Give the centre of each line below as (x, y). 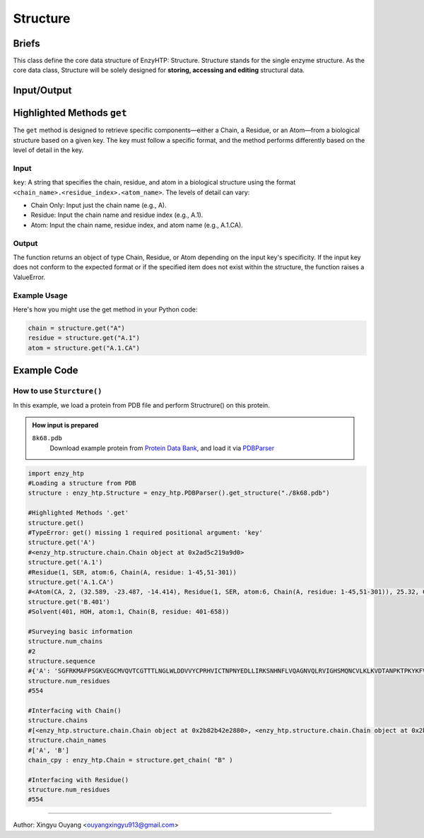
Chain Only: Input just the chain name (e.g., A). (99, 206)
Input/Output (42, 91)
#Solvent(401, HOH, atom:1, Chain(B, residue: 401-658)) (129, 612)
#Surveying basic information (80, 631)
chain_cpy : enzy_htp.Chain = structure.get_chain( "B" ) (130, 760)
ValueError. (29, 277)
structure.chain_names (67, 740)
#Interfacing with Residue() (78, 780)
